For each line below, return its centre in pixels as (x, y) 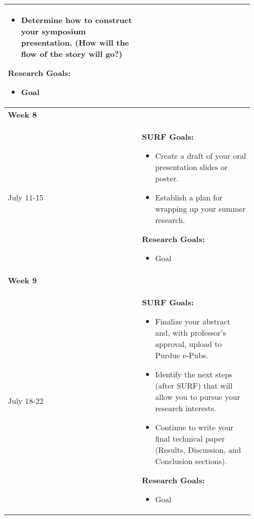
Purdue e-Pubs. (181, 355)
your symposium (53, 31)
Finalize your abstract (193, 321)
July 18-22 (26, 401)
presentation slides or (191, 167)
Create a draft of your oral (201, 156)
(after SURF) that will (194, 385)
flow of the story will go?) (72, 54)
